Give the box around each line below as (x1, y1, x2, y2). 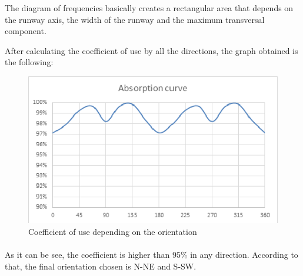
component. (5, 25, 46, 37)
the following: (5, 56, 54, 68)
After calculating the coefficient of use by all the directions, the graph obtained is (5, 44, 298, 56)
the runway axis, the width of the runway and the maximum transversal (5, 13, 265, 25)
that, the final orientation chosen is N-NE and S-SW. (5, 260, 197, 272)
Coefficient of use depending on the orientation (28, 225, 197, 237)
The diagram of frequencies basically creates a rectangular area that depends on (5, 2, 294, 14)
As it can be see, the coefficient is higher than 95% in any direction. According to (5, 248, 298, 260)
